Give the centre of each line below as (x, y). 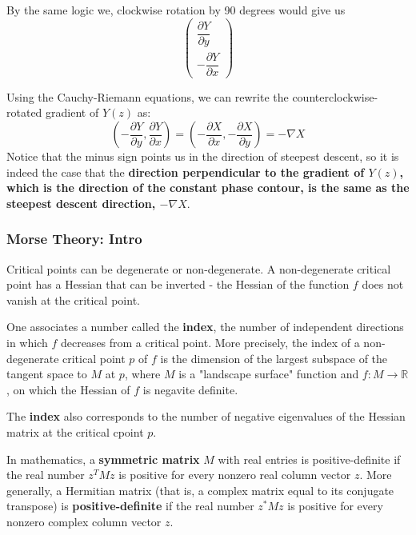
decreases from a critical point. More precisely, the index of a (210, 342)
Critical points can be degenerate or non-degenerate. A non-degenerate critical (199, 268)
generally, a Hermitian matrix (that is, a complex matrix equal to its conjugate (200, 490)
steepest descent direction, (81, 203)
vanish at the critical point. (73, 299)
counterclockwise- (335, 96)
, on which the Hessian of (68, 389)
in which (27, 342)
